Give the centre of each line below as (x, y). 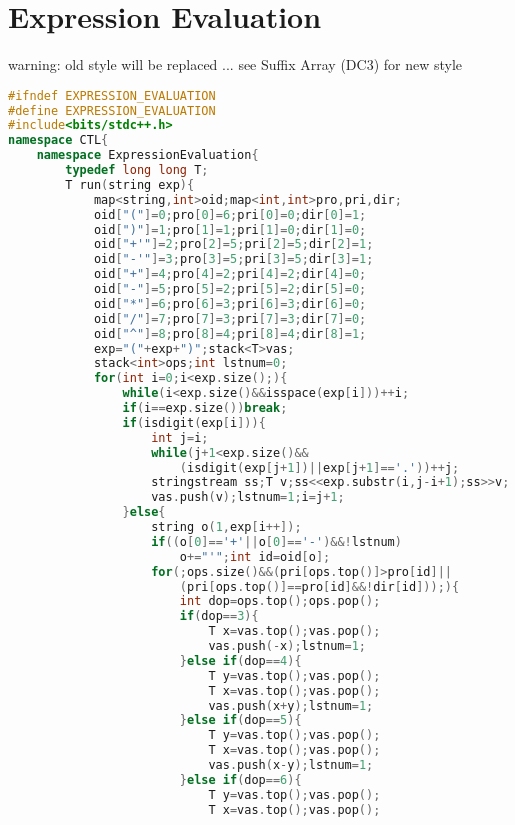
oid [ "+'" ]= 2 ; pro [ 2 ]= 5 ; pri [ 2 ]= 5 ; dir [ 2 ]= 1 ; (233, 244)
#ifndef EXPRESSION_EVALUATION (112, 95)
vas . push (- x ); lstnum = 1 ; (287, 646)
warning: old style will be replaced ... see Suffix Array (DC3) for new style (235, 64)
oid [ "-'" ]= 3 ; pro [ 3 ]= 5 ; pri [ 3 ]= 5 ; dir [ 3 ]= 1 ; (233, 259)
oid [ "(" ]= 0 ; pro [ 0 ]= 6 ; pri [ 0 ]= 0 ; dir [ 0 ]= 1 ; (230, 214)
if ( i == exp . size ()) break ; (205, 408)
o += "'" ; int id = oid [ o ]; (255, 556)
